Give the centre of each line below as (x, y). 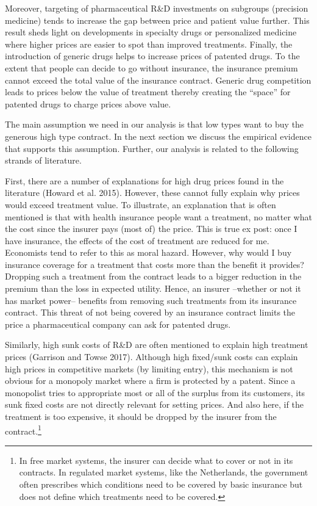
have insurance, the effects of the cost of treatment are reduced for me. (137, 240)
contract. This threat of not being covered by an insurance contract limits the (150, 312)
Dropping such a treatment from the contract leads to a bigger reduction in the (153, 276)
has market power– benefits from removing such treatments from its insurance (151, 300)
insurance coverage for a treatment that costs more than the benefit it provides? (155, 264)
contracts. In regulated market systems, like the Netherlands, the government (164, 472)
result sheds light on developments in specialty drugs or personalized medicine (151, 32)
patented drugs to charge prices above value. (88, 103)
